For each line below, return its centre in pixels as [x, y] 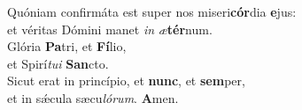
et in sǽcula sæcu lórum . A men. [93, 97]
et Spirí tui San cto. [58, 63]
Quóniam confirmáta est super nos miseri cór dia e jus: [152, 11]
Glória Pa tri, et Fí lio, [67, 46]
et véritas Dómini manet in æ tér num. [110, 29]
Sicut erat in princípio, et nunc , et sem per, [126, 81]
